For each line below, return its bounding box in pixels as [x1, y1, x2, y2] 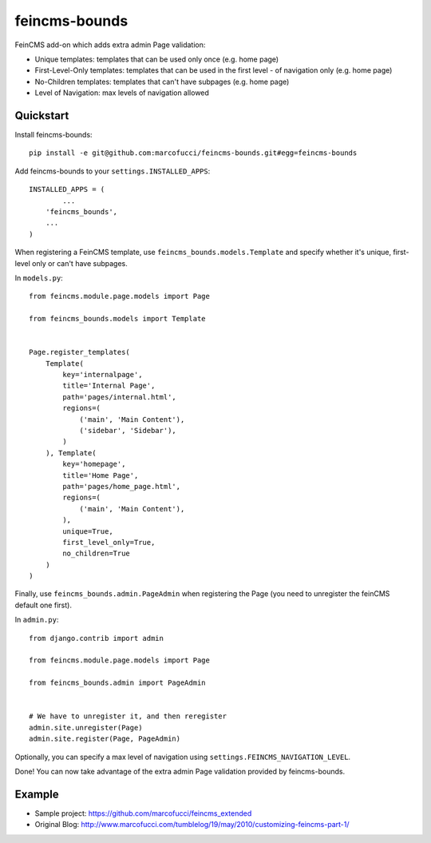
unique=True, [62, 527, 113, 535]
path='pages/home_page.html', [62, 482, 181, 491]
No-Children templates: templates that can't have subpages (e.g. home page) [34, 77, 290, 86]
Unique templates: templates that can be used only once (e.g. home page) [34, 54, 279, 64]
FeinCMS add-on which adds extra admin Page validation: [14, 40, 206, 50]
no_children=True [62, 549, 131, 559]
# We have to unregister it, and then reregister [29, 712, 227, 721]
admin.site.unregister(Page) [29, 723, 143, 732]
